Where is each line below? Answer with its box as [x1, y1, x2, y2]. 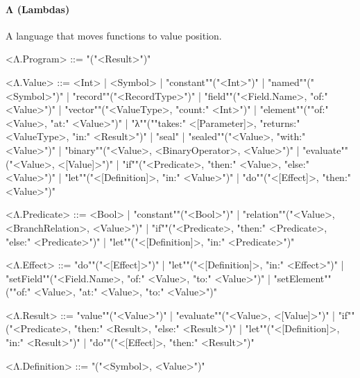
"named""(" [268, 74, 314, 89]
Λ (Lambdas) [6, 1, 70, 16]
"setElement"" [273, 270, 332, 285]
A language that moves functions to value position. [6, 28, 222, 42]
